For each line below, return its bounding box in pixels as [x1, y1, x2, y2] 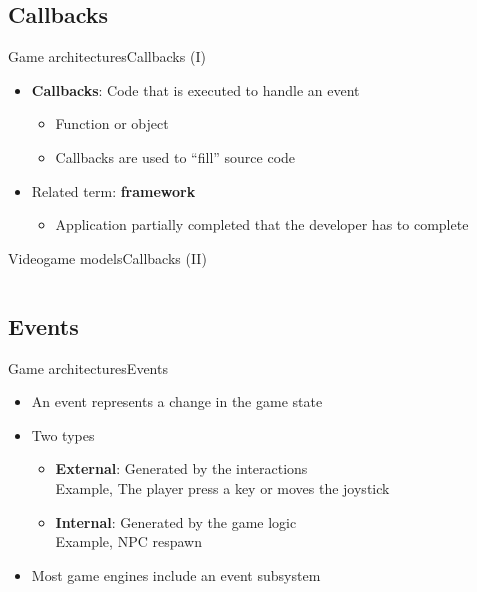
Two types [31, 424, 95, 445]
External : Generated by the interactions [55, 458, 308, 479]
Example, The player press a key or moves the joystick [55, 477, 390, 498]
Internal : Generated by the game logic [55, 511, 297, 532]
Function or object [55, 113, 169, 134]
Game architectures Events [8, 357, 168, 378]
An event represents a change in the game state [31, 391, 323, 412]
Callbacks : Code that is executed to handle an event [31, 79, 360, 100]
